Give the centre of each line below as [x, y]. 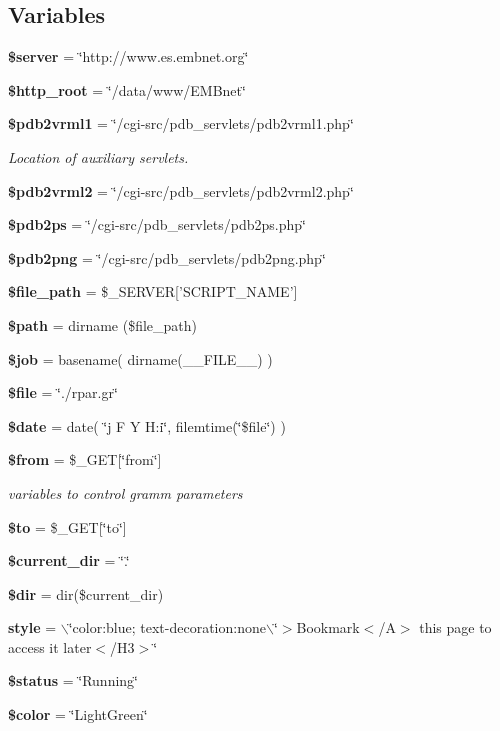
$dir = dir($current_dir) [86, 593]
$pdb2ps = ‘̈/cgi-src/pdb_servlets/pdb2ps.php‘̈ [157, 224]
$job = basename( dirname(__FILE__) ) [140, 358]
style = [32, 627]
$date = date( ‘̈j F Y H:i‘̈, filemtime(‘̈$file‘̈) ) [147, 425]
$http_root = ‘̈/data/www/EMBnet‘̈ [127, 89]
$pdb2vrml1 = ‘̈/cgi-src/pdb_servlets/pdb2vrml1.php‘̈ [181, 123]
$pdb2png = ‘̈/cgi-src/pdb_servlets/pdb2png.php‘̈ [167, 257]
